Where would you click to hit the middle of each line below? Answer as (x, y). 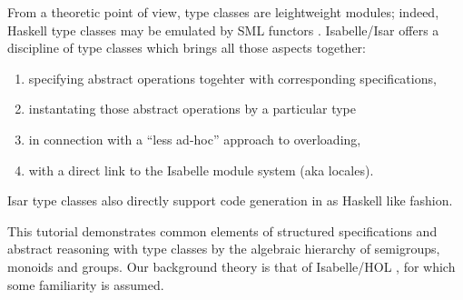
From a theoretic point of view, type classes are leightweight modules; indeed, (223, 12)
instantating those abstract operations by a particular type (192, 109)
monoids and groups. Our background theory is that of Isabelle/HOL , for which (231, 266)
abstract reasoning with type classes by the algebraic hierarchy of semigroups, (224, 249)
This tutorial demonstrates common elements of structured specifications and (222, 230)
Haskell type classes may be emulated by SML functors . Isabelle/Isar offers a (223, 30)
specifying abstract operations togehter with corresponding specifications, (232, 78)
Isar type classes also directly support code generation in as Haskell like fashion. (230, 200)
